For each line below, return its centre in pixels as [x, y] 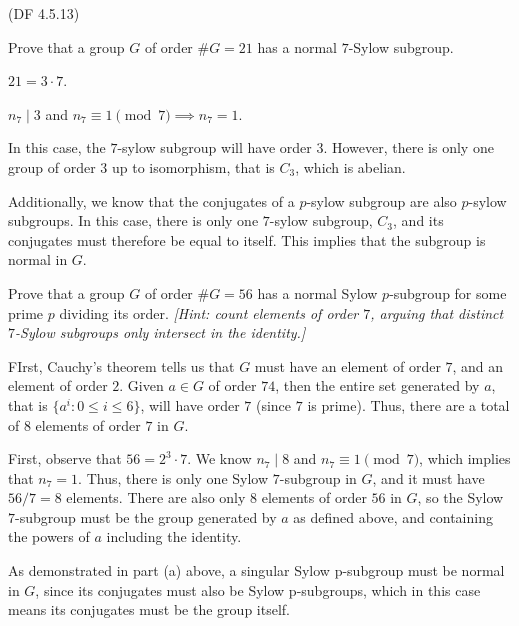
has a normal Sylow [317, 292]
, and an [478, 365]
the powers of [49, 536]
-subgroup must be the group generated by [146, 516]
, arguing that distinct [437, 312]
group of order [52, 166]
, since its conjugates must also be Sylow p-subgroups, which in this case [258, 589]
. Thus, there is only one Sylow [173, 477]
